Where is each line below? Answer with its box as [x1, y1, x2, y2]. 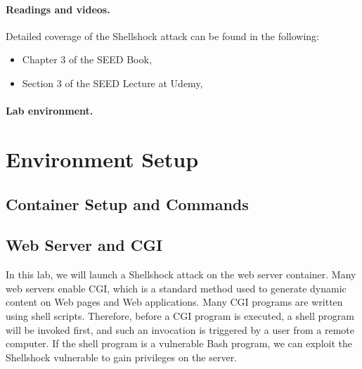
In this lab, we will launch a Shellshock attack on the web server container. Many [6, 267, 356, 282]
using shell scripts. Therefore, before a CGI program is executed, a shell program [6, 308, 354, 323]
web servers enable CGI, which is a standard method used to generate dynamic [6, 280, 347, 295]
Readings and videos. [6, 1, 110, 16]
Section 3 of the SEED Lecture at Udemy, [22, 75, 203, 90]
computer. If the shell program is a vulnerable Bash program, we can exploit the [6, 336, 352, 351]
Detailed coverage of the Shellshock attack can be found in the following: [6, 28, 319, 43]
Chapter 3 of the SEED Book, [22, 52, 152, 67]
